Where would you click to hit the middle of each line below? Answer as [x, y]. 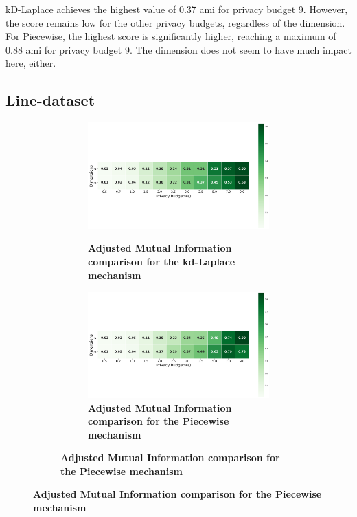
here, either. [31, 63]
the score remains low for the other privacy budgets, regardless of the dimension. [175, 22]
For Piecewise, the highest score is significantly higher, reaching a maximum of [171, 36]
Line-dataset [50, 100]
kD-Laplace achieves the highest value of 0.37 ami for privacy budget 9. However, [177, 9]
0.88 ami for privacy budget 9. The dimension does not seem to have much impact [178, 49]
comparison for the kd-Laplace [162, 262]
